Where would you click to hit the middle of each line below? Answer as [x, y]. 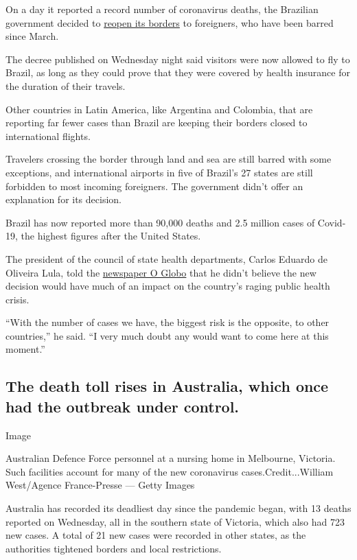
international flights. [48, 136]
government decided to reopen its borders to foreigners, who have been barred [170, 22]
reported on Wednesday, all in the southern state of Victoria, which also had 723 [175, 521]
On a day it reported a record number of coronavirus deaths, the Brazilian [162, 9]
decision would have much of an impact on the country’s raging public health [168, 286]
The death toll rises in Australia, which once [167, 386]
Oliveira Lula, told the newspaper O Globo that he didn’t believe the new [161, 272]
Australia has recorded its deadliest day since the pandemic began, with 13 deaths [178, 508]
